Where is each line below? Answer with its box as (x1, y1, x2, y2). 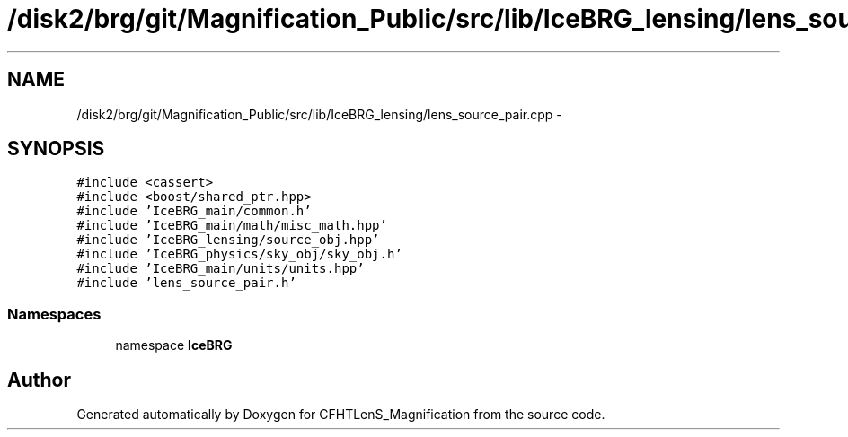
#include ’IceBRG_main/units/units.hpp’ (76, 261, 365, 276)
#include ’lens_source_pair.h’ (76, 275, 296, 291)
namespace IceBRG (115, 337, 233, 354)
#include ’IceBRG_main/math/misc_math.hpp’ (76, 218, 387, 233)
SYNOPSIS (7, 137, 105, 161)
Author (7, 368, 71, 391)
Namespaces (7, 304, 102, 323)
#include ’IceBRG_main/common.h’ (76, 204, 312, 219)
